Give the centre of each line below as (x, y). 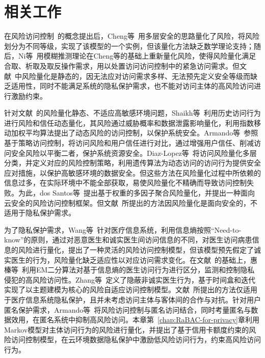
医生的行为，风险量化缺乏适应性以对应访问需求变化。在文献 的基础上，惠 (134, 259)
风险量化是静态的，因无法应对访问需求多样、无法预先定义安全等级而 (136, 76)
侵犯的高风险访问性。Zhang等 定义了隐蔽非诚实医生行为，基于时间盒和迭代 (130, 279)
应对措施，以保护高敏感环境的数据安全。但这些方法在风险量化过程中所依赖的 (132, 172)
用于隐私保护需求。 (43, 213)
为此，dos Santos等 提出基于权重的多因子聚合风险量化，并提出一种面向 (137, 193)
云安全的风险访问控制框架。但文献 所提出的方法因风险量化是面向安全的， (127, 202)
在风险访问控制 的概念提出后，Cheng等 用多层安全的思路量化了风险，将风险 (132, 36)
